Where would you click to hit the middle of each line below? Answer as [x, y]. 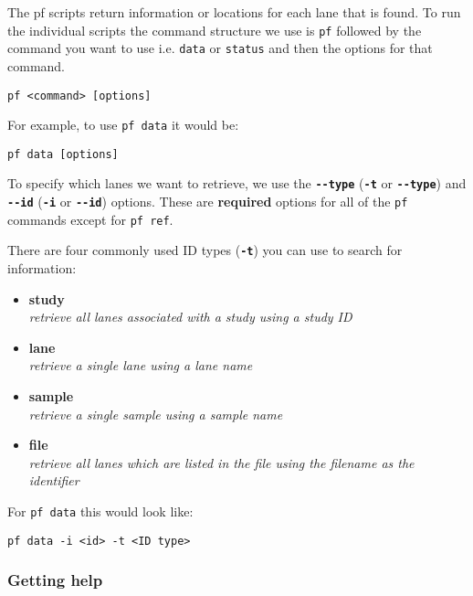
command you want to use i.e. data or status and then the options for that [220, 48]
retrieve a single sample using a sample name [156, 414]
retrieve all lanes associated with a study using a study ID [190, 317]
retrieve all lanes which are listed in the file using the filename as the [221, 462]
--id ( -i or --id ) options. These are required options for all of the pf [208, 202]
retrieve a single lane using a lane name [141, 365]
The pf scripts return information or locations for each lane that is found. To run [234, 12]
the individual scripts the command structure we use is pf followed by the [215, 30]
